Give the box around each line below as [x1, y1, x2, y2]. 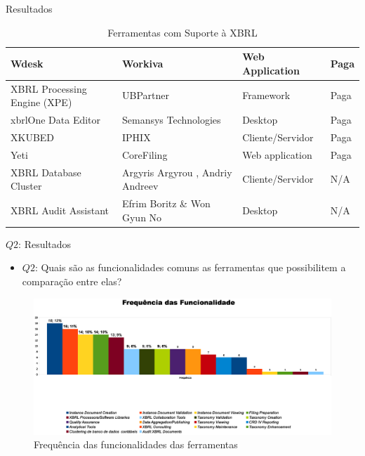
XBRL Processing [11, 81, 87, 96]
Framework [242, 88, 291, 103]
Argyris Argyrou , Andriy [121, 164, 232, 179]
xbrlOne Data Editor [11, 112, 101, 127]
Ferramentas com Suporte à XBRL [107, 25, 258, 39]
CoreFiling [121, 147, 168, 162]
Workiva [121, 56, 164, 70]
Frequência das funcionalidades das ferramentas [34, 437, 238, 452]
